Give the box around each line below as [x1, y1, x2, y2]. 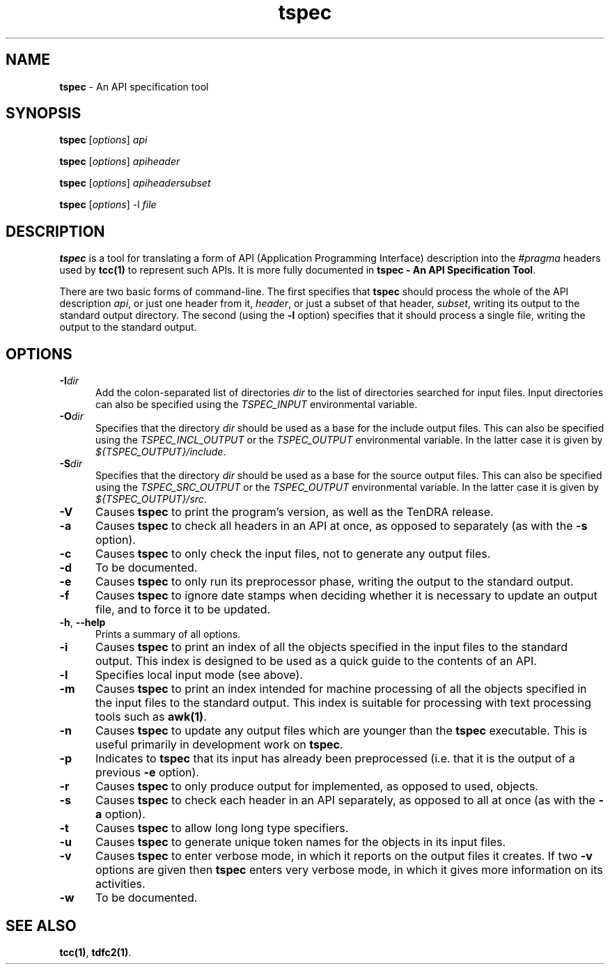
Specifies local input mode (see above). [95, 668, 303, 682]
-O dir [59, 410, 84, 423]
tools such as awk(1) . [95, 710, 207, 724]
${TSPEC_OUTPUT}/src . [95, 493, 207, 506]
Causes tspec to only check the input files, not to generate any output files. [95, 547, 491, 561]
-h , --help [59, 616, 106, 629]
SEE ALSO [6, 916, 77, 934]
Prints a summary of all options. [95, 628, 241, 641]
